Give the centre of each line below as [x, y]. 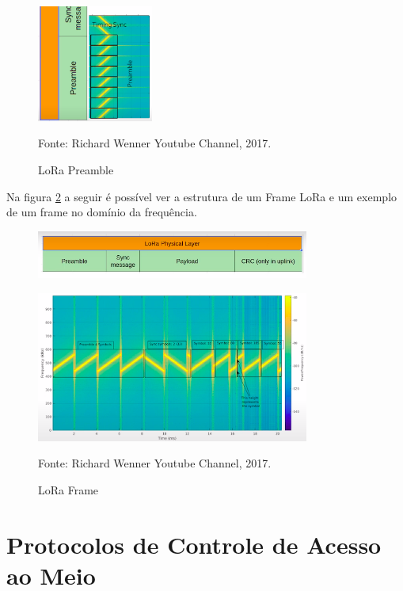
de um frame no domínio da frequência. [102, 212]
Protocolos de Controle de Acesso [194, 544]
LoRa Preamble [76, 169]
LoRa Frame [68, 489]
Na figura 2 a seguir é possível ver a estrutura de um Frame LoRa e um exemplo [202, 196]
